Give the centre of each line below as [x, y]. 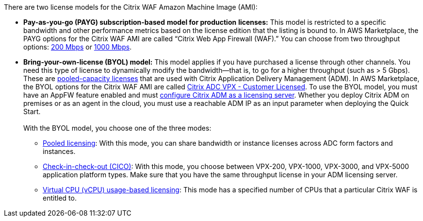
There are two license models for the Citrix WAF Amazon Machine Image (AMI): [131, 7]
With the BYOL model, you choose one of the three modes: [117, 128]
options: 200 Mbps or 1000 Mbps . [78, 47]
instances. [59, 151]
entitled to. [60, 198]
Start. [32, 111]
